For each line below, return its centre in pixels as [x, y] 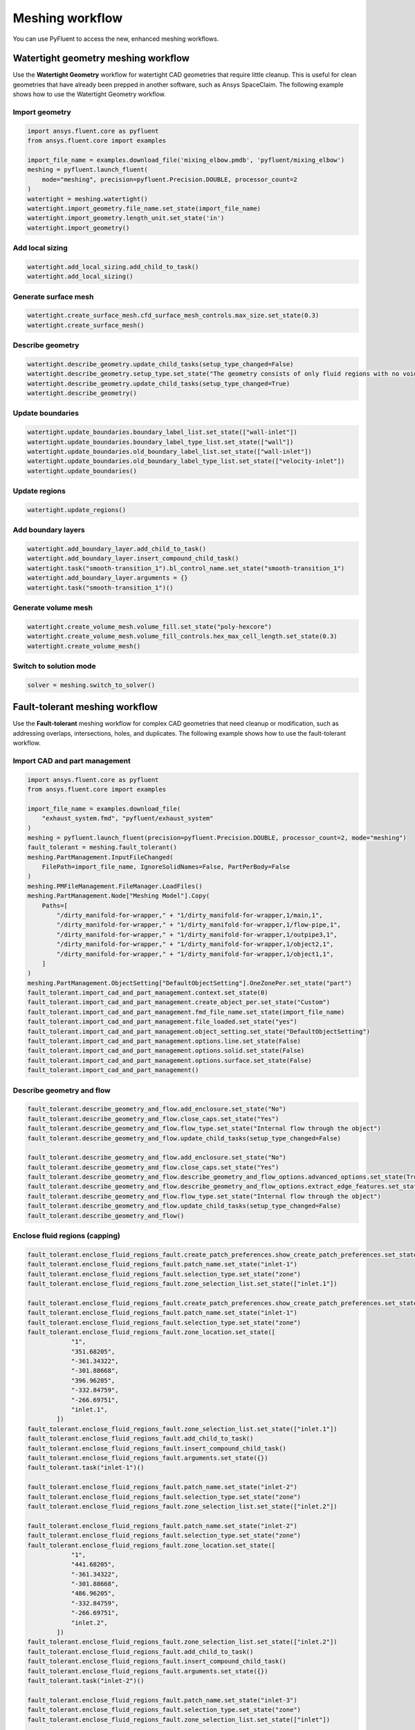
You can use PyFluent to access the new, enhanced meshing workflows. [116, 39]
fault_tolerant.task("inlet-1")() [86, 1468]
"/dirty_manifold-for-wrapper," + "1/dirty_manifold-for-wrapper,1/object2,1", [195, 944]
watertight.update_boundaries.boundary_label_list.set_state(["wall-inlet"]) [162, 432]
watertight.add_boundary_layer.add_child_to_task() [117, 549]
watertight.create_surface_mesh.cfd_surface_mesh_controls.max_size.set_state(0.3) [173, 316]
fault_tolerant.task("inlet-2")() [86, 1681]
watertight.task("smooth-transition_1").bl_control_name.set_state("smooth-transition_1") [186, 568]
